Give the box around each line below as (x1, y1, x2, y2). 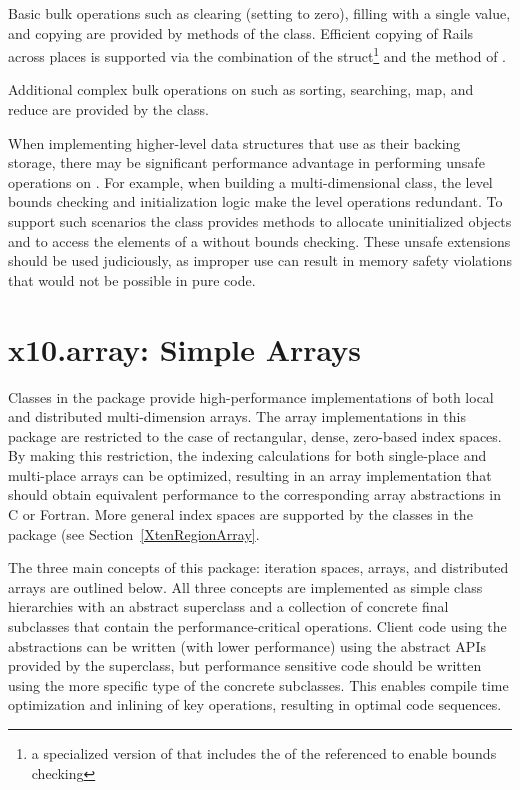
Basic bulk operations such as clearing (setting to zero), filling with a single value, (8, 3, 511, 23)
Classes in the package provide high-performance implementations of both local (8, 386, 494, 407)
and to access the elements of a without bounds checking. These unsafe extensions (8, 230, 511, 251)
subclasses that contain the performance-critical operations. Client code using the (8, 616, 507, 637)
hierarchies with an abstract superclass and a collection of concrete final (8, 596, 449, 617)
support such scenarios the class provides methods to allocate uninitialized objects (8, 211, 512, 231)
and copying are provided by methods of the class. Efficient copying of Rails (8, 22, 474, 43)
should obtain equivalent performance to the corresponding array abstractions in (8, 484, 501, 505)
